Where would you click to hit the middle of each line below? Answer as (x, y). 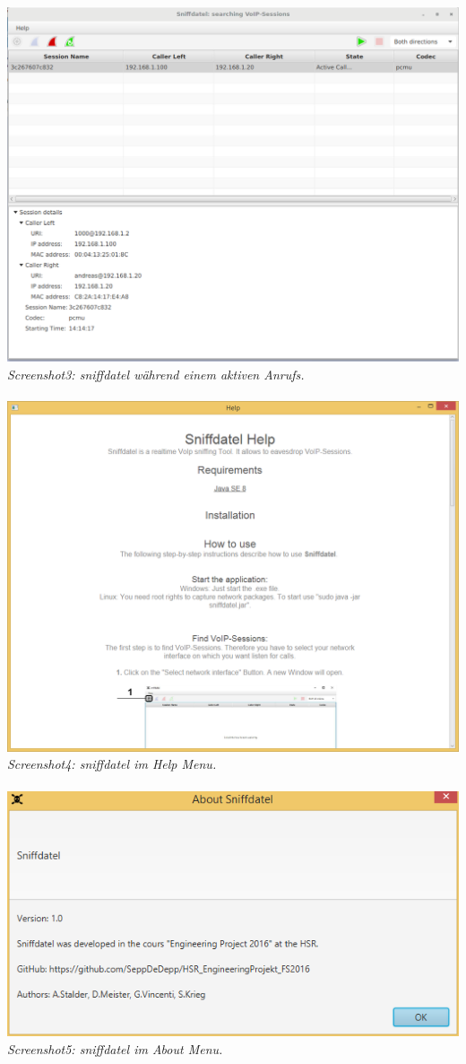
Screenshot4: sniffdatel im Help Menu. (112, 764)
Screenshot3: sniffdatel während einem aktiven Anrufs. (156, 374)
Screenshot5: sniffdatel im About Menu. (115, 1048)
